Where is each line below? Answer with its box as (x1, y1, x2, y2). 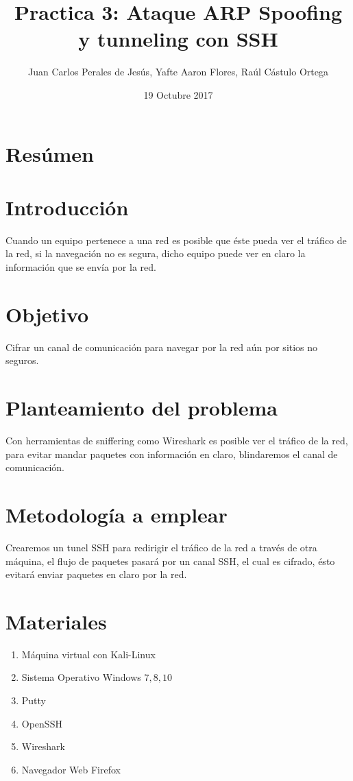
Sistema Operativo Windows (21, 670, 141, 684)
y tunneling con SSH (78, 25, 278, 53)
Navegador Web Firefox (21, 762, 121, 776)
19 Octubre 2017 (143, 87, 213, 101)
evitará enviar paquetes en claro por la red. (5, 567, 187, 581)
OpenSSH (21, 716, 62, 730)
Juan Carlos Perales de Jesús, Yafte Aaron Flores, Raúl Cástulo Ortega (28, 64, 328, 79)
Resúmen (5, 139, 94, 167)
